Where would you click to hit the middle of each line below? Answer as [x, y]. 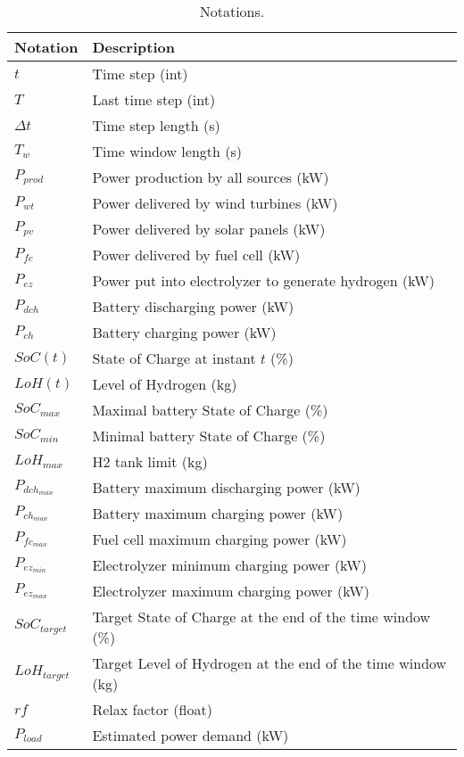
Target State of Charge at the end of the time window [261, 617]
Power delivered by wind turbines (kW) [215, 203]
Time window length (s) [167, 151]
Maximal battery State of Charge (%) [210, 410]
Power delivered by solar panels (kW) [209, 229]
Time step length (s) [156, 125]
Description [133, 47]
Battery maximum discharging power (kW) [226, 487]
